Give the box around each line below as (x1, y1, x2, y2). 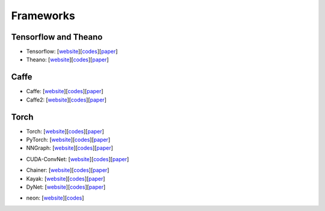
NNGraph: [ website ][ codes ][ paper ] (26, 144, 114, 151)
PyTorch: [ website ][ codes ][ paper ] (26, 136, 111, 144)
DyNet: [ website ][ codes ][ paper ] (26, 183, 106, 191)
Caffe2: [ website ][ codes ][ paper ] (26, 96, 107, 103)
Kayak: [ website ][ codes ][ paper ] (26, 175, 105, 182)
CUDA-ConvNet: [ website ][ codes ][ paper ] (26, 155, 129, 162)
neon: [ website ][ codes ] (26, 194, 84, 201)
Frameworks (11, 9, 75, 22)
